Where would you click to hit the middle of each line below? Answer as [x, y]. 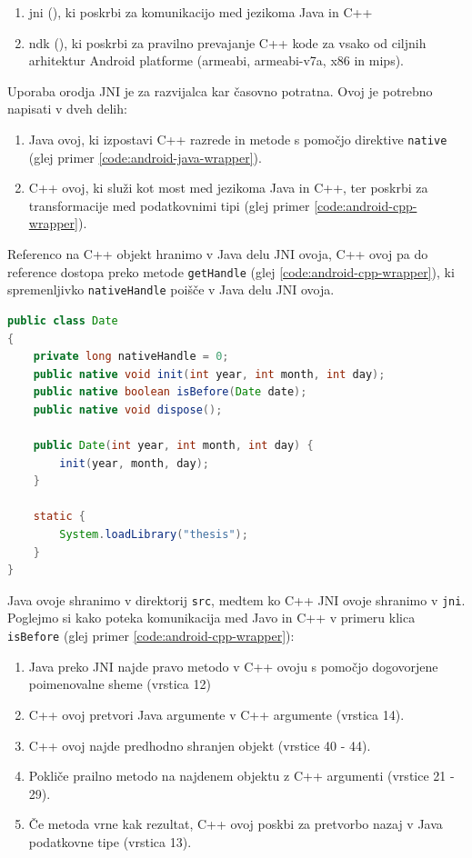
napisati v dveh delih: [67, 109]
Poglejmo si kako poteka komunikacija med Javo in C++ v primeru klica [211, 618]
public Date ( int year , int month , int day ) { [173, 446]
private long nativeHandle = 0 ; [131, 357]
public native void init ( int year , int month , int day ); [209, 374]
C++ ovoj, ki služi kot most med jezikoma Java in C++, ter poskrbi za [228, 188]
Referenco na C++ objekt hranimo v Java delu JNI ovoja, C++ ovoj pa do [218, 254]
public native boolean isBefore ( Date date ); [170, 392]
